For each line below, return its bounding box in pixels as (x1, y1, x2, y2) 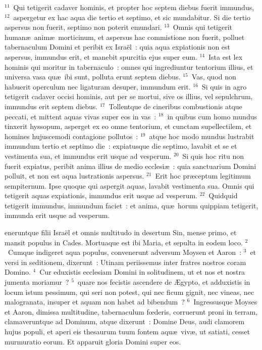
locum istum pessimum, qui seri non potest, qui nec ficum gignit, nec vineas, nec (5, 286, 254, 297)
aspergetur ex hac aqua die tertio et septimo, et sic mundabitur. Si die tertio (13, 12, 250, 22)
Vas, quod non (191, 71, 236, 82)
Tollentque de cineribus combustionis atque (109, 101, 242, 111)
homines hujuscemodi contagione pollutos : (5, 130, 138, 141)
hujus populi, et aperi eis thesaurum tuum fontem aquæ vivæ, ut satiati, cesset (5, 326, 250, 336)
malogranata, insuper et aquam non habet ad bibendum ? (5, 296, 185, 307)
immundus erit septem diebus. (5, 101, 98, 111)
